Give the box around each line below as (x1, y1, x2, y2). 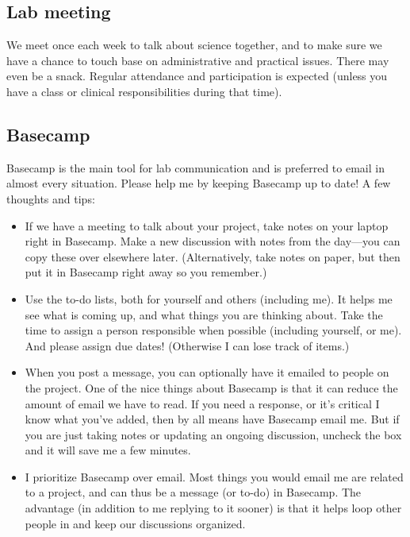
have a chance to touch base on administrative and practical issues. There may (6, 52, 389, 68)
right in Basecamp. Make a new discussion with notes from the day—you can (25, 233, 400, 249)
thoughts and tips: (6, 190, 95, 207)
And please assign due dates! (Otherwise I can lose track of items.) (25, 337, 350, 353)
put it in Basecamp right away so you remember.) (25, 264, 267, 280)
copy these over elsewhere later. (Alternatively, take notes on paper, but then (25, 248, 400, 265)
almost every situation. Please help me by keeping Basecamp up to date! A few (6, 175, 391, 191)
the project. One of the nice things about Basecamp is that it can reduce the (25, 379, 398, 396)
